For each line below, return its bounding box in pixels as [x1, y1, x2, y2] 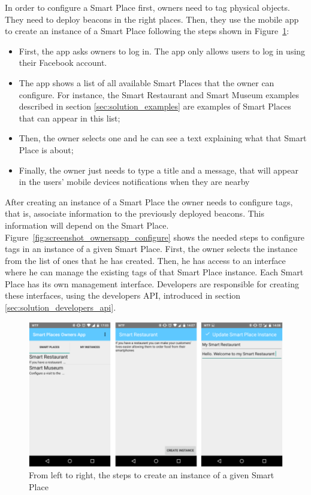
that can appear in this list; [19, 111, 120, 124]
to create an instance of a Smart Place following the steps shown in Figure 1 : [5, 25, 289, 37]
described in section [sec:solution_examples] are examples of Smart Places [19, 100, 291, 113]
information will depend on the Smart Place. [5, 218, 169, 231]
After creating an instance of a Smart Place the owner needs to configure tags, [5, 195, 293, 208]
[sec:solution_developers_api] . [5, 301, 116, 314]
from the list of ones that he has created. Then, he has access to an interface [5, 254, 286, 266]
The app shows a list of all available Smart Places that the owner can [19, 76, 274, 89]
